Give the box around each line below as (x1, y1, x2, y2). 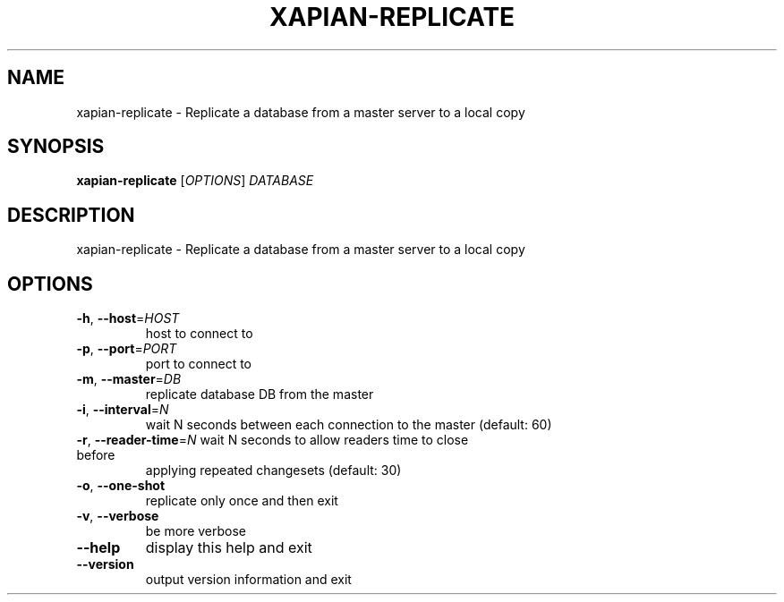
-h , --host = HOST (76, 310, 180, 326)
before (76, 447, 115, 463)
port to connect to (145, 356, 251, 372)
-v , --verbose (76, 508, 159, 524)
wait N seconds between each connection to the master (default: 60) (145, 417, 552, 433)
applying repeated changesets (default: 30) (145, 462, 402, 479)
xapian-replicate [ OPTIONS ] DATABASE (76, 173, 314, 189)
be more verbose (145, 523, 247, 539)
